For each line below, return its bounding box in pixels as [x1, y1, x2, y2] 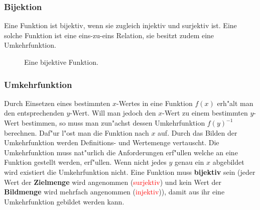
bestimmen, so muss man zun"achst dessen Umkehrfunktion [22, 118, 205, 128]
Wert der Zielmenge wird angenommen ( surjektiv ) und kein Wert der [4, 176, 221, 187]
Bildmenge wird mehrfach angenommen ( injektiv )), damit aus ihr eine [4, 186, 225, 197]
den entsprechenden [4, 108, 64, 118]
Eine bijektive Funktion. [24, 57, 98, 67]
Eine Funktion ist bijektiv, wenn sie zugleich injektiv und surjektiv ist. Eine [4, 20, 237, 31]
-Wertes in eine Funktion [116, 97, 193, 108]
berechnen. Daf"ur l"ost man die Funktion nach [4, 127, 149, 138]
